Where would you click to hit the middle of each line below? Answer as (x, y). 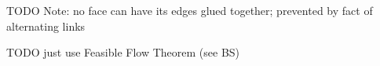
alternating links (46, 26)
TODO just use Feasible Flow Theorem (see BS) (123, 52)
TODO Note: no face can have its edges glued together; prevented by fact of (190, 10)
